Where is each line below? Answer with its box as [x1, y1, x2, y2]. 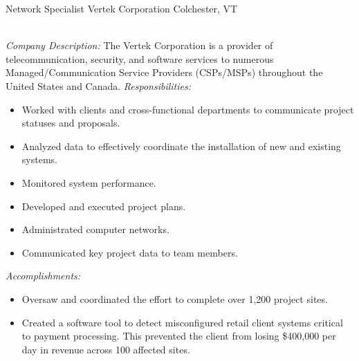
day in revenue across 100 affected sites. [21, 342, 190, 356]
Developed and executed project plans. [21, 198, 186, 213]
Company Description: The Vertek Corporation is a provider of [6, 38, 273, 53]
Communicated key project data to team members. [21, 245, 238, 259]
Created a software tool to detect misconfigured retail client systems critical [21, 315, 343, 329]
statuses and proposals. [21, 115, 120, 130]
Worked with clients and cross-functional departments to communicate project [21, 102, 354, 116]
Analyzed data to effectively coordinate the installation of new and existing [21, 138, 341, 153]
